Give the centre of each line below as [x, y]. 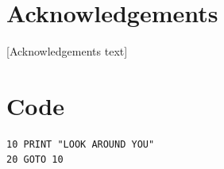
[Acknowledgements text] [67, 51]
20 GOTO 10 [35, 160]
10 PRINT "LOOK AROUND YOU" [81, 144]
